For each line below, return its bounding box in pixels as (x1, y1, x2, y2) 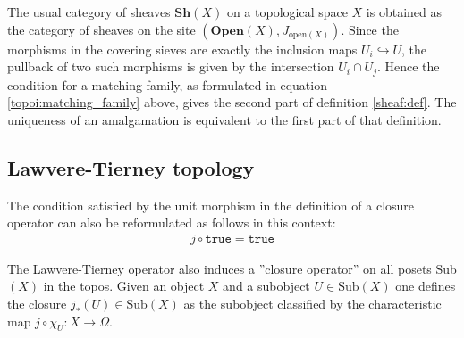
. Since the (341, 20, 399, 38)
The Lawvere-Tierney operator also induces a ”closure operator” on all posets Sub (7, 259, 457, 277)
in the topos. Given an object (43, 276, 205, 295)
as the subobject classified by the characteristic (183, 294, 442, 313)
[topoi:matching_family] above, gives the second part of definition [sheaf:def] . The (7, 93, 457, 111)
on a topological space (226, 3, 348, 21)
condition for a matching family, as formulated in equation (7, 75, 327, 94)
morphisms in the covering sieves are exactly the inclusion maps (7, 39, 358, 58)
